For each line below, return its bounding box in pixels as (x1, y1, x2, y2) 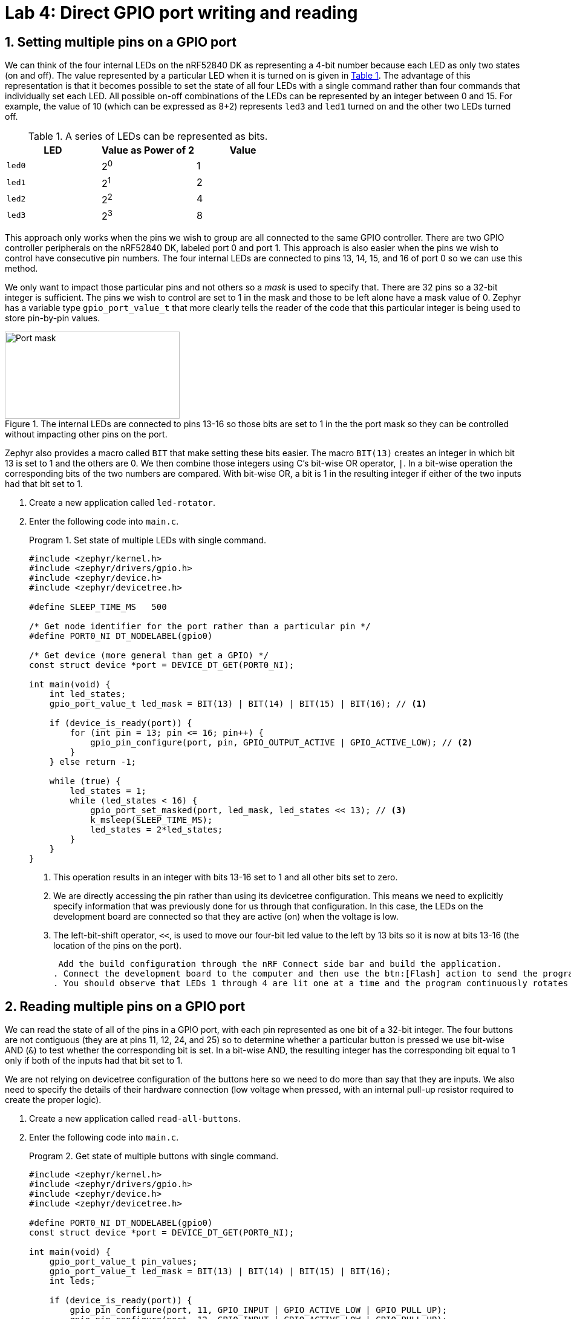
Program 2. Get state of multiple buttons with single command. (29, 1151, 279, 1162)
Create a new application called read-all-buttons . (29, 1113, 241, 1124)
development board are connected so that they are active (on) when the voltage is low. (53, 911, 399, 922)
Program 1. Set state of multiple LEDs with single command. (29, 535, 266, 546)
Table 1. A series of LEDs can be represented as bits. (28, 130, 268, 143)
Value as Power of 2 (102, 144, 195, 157)
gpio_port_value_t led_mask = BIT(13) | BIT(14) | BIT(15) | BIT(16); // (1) (49, 699, 427, 709)
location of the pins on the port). (53, 940, 182, 951)
